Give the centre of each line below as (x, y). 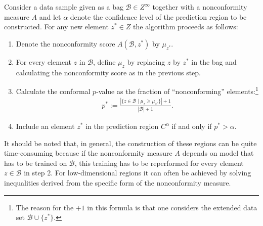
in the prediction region (122, 126)
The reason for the (45, 207)
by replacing (146, 61)
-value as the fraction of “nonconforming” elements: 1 (177, 90)
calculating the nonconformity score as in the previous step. (108, 72)
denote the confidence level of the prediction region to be (158, 16)
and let (50, 16)
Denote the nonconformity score (65, 43)
